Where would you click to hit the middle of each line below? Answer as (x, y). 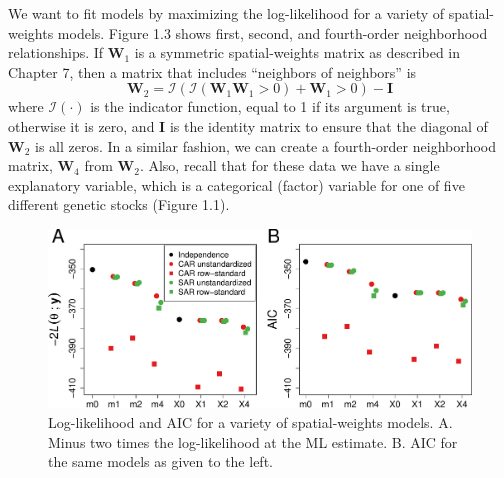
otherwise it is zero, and (81, 125)
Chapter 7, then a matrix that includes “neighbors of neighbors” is (212, 71)
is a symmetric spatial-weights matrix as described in (297, 52)
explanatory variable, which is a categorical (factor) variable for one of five (236, 184)
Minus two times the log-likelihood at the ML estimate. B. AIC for (253, 441)
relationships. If (56, 52)
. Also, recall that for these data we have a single (289, 165)
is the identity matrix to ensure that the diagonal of (328, 125)
